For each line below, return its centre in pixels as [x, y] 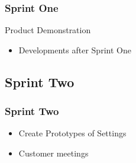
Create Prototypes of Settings [72, 133]
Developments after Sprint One [75, 49]
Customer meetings [54, 153]
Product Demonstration [48, 30]
